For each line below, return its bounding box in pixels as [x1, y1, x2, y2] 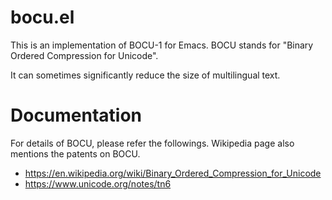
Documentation [10, 104, 143, 127]
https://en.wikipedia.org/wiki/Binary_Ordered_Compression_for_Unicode [24, 167, 322, 179]
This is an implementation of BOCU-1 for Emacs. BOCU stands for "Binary [10, 39, 314, 51]
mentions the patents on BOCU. [10, 147, 141, 160]
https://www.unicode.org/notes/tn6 [24, 177, 172, 190]
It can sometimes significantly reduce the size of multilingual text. [10, 69, 281, 81]
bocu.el [10, 6, 75, 29]
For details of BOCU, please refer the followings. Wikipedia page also [10, 137, 295, 149]
